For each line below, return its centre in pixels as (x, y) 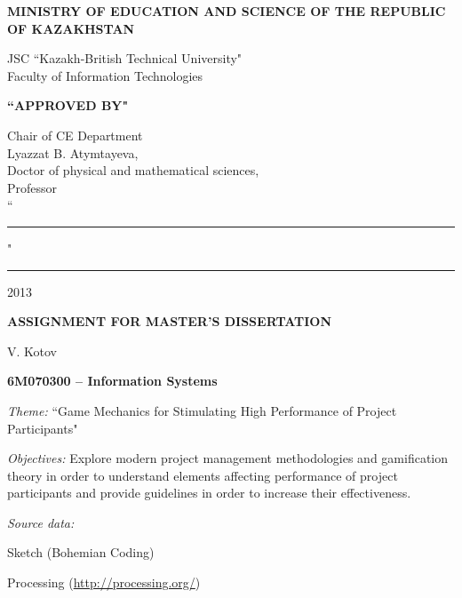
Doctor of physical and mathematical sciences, (133, 170)
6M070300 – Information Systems (112, 381)
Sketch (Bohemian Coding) (81, 552)
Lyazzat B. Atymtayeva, (73, 152)
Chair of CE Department (75, 135)
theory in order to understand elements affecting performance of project (203, 475)
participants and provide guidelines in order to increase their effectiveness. (209, 493)
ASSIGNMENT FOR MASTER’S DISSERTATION (170, 321)
